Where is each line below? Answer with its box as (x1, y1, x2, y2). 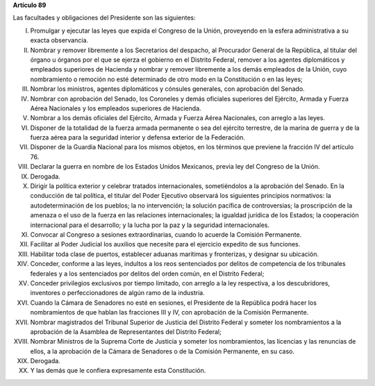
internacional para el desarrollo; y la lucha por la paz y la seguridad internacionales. (30, 221, 270, 229)
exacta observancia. (30, 36, 89, 44)
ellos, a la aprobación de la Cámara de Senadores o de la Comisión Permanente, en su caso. (30, 347, 295, 355)
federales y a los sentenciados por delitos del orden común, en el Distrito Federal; (30, 269, 265, 278)
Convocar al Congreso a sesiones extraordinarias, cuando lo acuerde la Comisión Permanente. (30, 230, 302, 239)
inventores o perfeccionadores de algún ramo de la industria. (30, 289, 205, 297)
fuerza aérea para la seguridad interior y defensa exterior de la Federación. (30, 133, 246, 142)
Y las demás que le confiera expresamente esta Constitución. (30, 367, 206, 375)
